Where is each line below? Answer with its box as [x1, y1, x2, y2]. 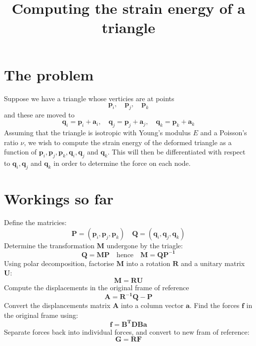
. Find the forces [189, 300, 240, 310]
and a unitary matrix [180, 258, 245, 268]
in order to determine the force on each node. [53, 158, 191, 168]
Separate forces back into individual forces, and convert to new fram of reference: [4, 326, 250, 337]
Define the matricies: [4, 217, 67, 228]
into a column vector [121, 300, 184, 310]
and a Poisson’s [200, 127, 247, 138]
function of [4, 147, 37, 157]
